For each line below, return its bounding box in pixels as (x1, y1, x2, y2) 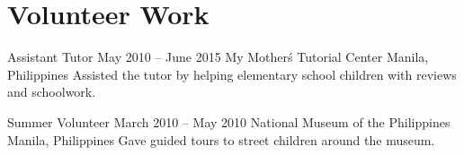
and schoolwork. (7, 82, 96, 101)
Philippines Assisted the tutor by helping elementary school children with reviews (7, 65, 457, 83)
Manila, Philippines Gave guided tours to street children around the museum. (7, 130, 435, 149)
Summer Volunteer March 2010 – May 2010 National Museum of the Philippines (7, 112, 451, 131)
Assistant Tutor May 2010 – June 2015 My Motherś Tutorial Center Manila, (7, 47, 429, 66)
